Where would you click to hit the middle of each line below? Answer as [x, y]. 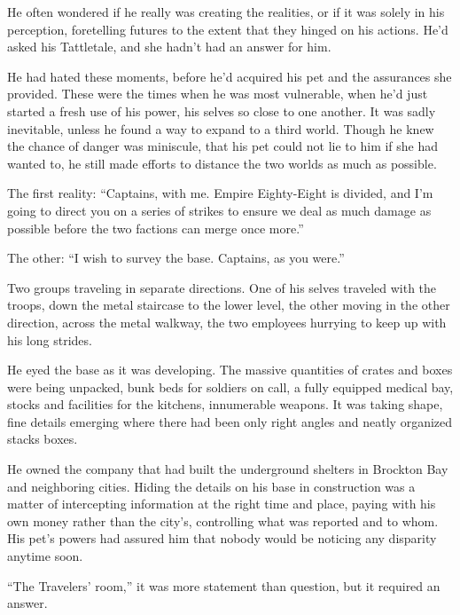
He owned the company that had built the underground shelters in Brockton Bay [228, 469]
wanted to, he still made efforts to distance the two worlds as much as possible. [222, 163]
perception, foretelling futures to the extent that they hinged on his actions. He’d [228, 29]
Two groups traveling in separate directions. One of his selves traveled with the [222, 287]
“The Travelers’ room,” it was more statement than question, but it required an [224, 585]
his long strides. [50, 339]
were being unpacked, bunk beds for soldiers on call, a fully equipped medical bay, [230, 386]
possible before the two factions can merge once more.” [156, 228]
